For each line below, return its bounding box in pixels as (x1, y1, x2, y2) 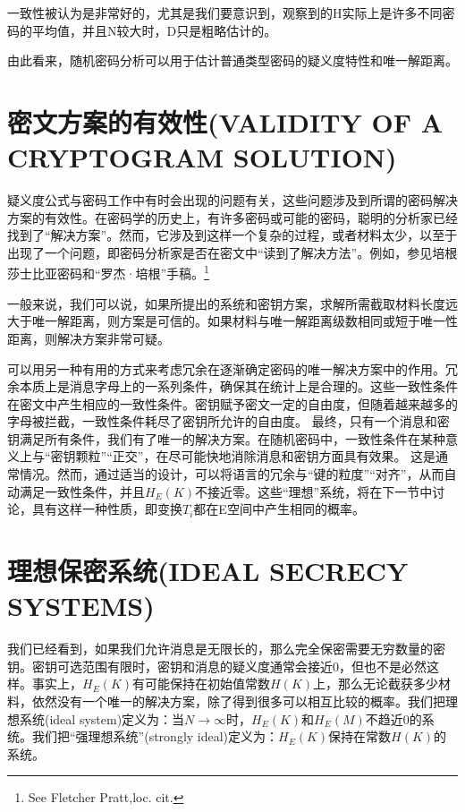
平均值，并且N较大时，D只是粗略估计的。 (31, 21, 277, 39)
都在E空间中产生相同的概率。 (193, 500, 365, 518)
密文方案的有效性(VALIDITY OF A (7, 103, 444, 140)
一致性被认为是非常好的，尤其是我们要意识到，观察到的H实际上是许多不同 (7, 4, 443, 21)
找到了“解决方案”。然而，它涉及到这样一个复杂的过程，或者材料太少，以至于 (7, 226, 458, 244)
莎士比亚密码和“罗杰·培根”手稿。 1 (7, 261, 209, 283)
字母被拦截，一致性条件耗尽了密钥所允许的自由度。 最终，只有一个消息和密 (7, 412, 450, 431)
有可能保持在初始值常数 (132, 674, 271, 693)
